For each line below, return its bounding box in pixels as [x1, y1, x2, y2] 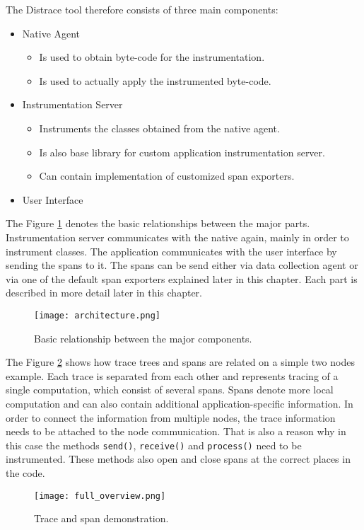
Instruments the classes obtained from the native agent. [39, 120, 280, 135]
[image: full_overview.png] [34, 490, 166, 501]
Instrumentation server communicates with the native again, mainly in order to [6, 229, 349, 244]
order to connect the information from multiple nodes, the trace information [6, 410, 336, 425]
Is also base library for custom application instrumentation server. [39, 144, 325, 159]
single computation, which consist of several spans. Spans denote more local [6, 382, 334, 397]
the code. [6, 465, 45, 480]
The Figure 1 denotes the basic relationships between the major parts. [6, 216, 310, 231]
